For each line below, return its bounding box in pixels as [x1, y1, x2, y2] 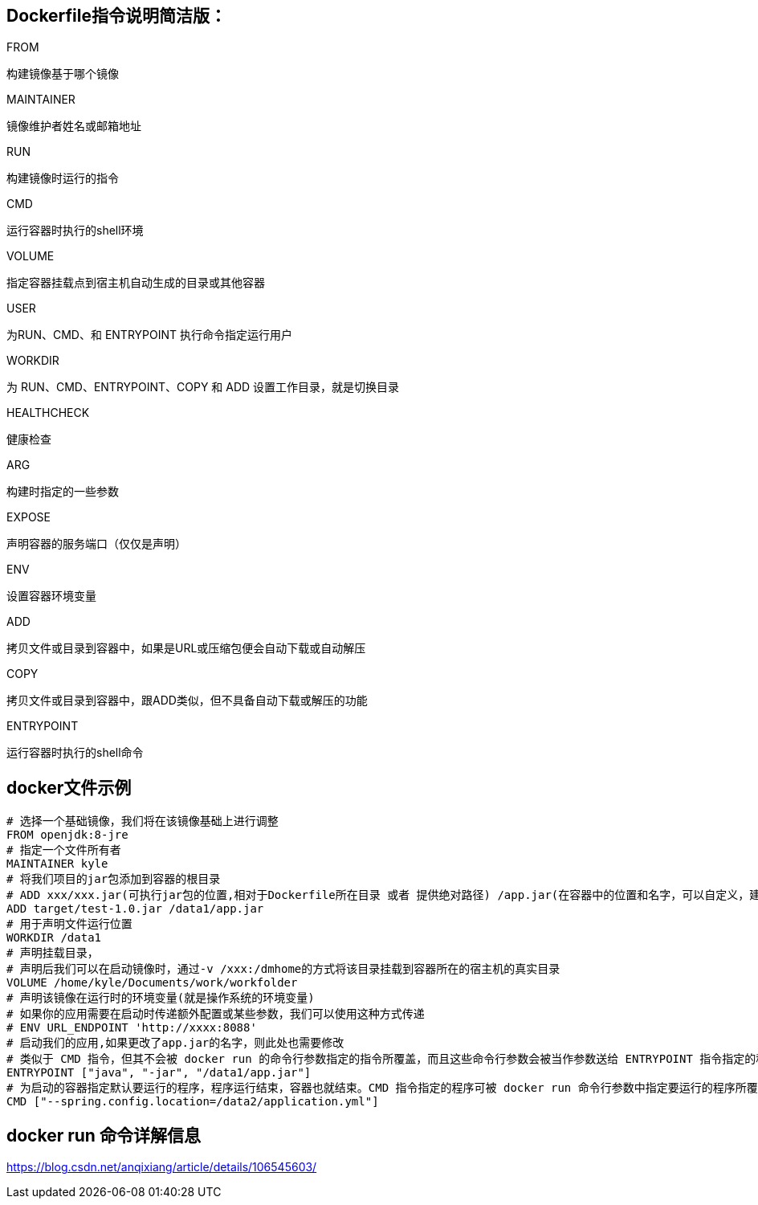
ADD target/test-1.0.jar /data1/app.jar [6, 902, 264, 916]
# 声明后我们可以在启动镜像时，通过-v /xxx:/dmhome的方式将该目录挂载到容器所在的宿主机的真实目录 [6, 962, 560, 976]
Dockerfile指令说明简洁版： [6, 6, 227, 26]
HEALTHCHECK [6, 406, 90, 420]
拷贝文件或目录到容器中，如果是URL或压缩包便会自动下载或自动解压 [6, 641, 366, 656]
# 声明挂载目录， [6, 946, 99, 960]
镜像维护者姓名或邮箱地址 [6, 119, 141, 133]
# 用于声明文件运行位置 [6, 917, 132, 931]
